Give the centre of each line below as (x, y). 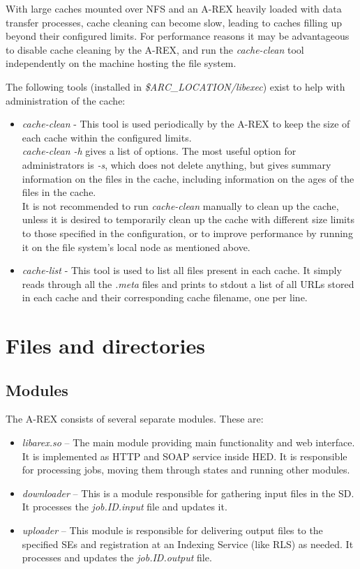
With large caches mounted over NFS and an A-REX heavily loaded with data (174, 8)
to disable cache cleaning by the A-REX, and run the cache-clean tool (155, 49)
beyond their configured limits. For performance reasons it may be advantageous (178, 36)
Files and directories (105, 346)
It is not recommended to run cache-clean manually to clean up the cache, (180, 205)
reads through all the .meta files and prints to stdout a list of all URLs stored (188, 283)
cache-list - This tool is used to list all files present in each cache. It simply (182, 270)
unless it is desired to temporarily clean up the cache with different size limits (188, 219)
